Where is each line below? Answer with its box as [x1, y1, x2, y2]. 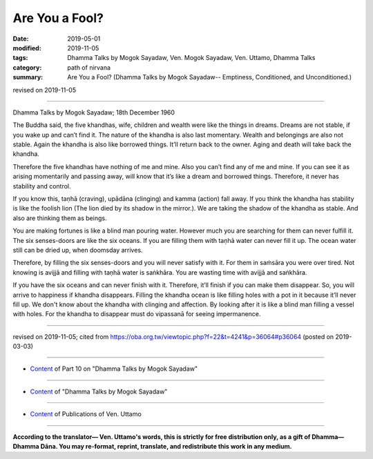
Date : [12, 35, 29, 43]
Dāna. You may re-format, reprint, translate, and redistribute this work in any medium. [40, 442, 293, 451]
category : [12, 63, 42, 72]
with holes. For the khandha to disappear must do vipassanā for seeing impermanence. [12, 310, 261, 318]
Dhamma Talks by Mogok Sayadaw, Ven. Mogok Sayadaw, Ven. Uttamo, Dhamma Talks [67, 54, 316, 62]
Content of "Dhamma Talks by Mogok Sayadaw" [30, 387, 168, 395]
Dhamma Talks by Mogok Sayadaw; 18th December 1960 [12, 108, 175, 117]
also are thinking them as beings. [12, 214, 107, 222]
